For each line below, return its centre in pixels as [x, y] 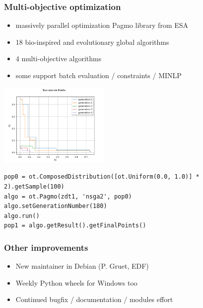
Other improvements [46, 247]
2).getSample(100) [34, 186]
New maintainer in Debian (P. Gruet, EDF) [82, 266]
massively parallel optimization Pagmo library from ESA [102, 25]
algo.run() [22, 216]
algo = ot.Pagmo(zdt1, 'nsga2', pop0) [68, 196]
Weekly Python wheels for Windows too [76, 282]
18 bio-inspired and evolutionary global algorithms [92, 42]
